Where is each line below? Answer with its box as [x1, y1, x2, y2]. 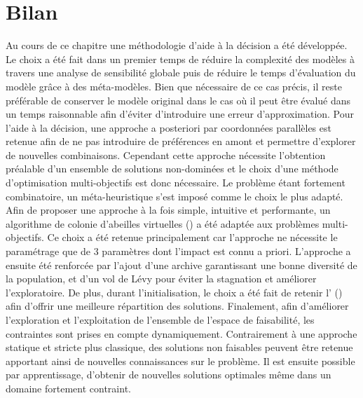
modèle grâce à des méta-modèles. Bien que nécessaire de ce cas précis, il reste [6, 78, 342, 93]
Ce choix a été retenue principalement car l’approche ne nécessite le [47, 230, 338, 245]
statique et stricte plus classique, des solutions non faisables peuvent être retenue [6, 340, 353, 355]
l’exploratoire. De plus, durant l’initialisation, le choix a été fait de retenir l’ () [6, 284, 343, 299]
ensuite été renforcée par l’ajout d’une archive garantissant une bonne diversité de [6, 257, 357, 272]
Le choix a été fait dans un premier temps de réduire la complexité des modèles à [6, 51, 355, 66]
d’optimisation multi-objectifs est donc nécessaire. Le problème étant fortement [6, 175, 345, 190]
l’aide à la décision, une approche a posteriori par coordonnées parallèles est [6, 120, 331, 135]
